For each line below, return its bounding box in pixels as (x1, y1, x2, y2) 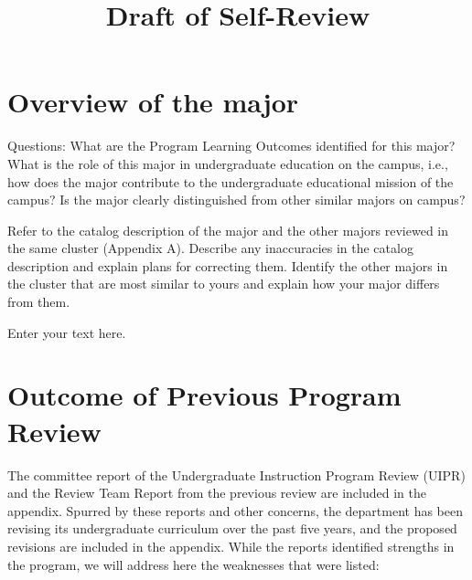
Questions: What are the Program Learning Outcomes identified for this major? (7, 136, 456, 155)
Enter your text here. (7, 322, 126, 342)
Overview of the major (7, 83, 299, 121)
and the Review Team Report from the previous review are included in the (7, 483, 426, 502)
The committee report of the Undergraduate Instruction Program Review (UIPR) (7, 465, 466, 484)
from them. (7, 292, 70, 311)
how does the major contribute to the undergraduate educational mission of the (7, 172, 454, 191)
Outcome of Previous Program (7, 376, 402, 414)
